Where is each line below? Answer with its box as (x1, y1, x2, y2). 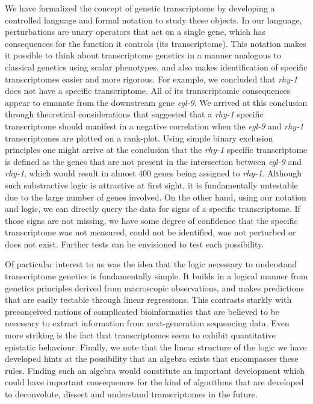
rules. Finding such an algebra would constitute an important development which (5, 364, 305, 376)
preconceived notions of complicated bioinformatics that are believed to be (5, 305, 280, 317)
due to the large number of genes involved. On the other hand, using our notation (5, 190, 306, 203)
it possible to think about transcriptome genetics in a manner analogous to (5, 49, 282, 61)
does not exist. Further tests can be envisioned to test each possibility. (5, 237, 264, 250)
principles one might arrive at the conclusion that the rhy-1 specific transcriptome (5, 143, 308, 156)
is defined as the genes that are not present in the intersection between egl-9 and (5, 155, 302, 167)
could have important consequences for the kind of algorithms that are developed (5, 376, 304, 388)
